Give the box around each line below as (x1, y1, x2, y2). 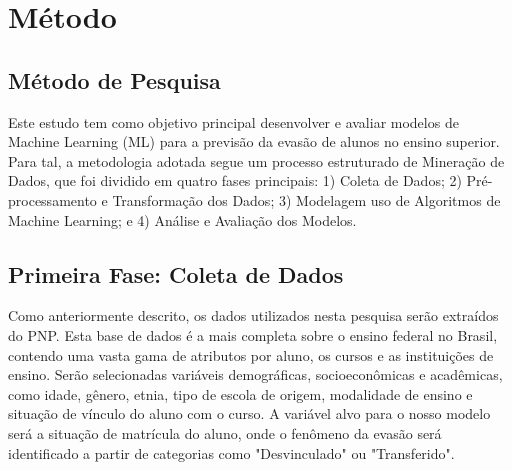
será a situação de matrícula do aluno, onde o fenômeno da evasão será (8, 422, 442, 443)
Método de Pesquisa (8, 64, 221, 95)
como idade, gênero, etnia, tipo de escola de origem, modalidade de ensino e (8, 383, 473, 404)
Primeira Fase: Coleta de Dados (8, 258, 344, 289)
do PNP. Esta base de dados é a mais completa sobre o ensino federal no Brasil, (8, 324, 498, 345)
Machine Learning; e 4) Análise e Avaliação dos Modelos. (8, 209, 357, 230)
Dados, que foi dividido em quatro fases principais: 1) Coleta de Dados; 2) (8, 170, 462, 191)
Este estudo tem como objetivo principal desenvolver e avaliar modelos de (8, 111, 459, 132)
